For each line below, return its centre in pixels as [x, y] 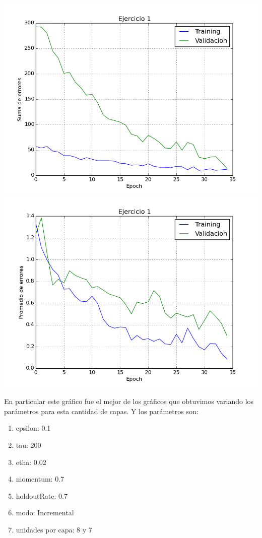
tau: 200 [28, 445]
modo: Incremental [45, 513]
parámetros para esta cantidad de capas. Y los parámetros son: [101, 411]
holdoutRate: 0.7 [42, 495]
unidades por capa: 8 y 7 [54, 529]
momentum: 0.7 [40, 479]
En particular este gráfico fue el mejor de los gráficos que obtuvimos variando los [129, 401]
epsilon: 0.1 [33, 428]
